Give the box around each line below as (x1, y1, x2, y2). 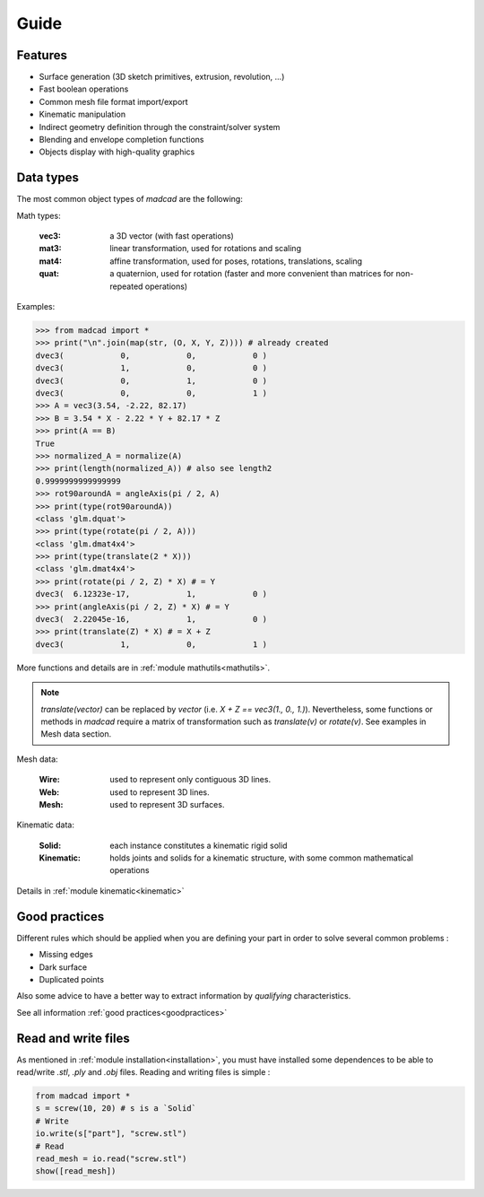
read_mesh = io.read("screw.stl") (35, 1153, 187, 1164)
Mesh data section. (40, 729, 112, 739)
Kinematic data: (16, 819, 75, 830)
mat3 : (39, 243, 62, 254)
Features (16, 48, 67, 63)
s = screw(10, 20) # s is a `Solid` (35, 1104, 197, 1114)
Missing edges (39, 949, 93, 960)
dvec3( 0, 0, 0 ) (35, 350, 268, 361)
